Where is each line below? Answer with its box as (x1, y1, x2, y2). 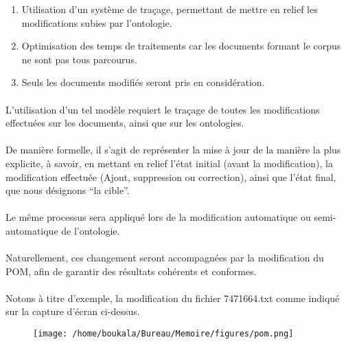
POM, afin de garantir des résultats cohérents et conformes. (5, 264, 257, 278)
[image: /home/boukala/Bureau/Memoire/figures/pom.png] (33, 329, 294, 339)
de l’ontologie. (61, 223, 120, 237)
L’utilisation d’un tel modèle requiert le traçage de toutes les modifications (5, 102, 320, 116)
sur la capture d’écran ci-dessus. (5, 304, 140, 319)
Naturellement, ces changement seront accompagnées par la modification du (5, 250, 324, 265)
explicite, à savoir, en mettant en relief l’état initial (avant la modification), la (5, 155, 333, 170)
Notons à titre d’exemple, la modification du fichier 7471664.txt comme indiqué (5, 290, 340, 305)
